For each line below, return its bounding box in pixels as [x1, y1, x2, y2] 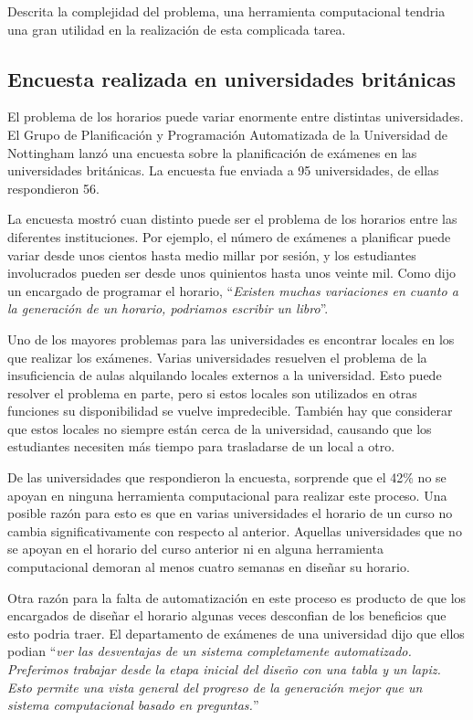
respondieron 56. [7, 178, 100, 197]
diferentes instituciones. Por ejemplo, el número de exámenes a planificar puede [7, 227, 451, 246]
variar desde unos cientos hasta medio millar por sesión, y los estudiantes [7, 245, 416, 264]
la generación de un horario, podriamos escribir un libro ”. [7, 299, 329, 318]
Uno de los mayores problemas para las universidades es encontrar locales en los [7, 329, 455, 348]
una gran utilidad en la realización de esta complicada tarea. [7, 19, 346, 38]
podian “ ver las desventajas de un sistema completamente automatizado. [7, 641, 412, 661]
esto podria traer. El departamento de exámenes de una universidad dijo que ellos [7, 623, 465, 642]
